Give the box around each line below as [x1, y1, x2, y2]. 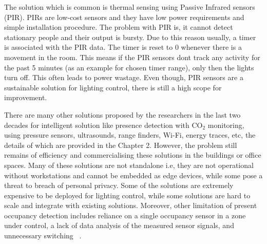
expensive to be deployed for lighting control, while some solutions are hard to [4, 190, 251, 200]
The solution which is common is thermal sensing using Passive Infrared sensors [4, 2, 255, 12]
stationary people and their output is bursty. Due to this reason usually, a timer [4, 31, 256, 42]
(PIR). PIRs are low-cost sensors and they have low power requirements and [4, 11, 244, 22]
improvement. [4, 92, 47, 103]
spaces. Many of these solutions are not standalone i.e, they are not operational [4, 159, 254, 170]
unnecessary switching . [4, 230, 82, 241]
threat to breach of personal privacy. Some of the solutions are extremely [4, 180, 234, 191]
